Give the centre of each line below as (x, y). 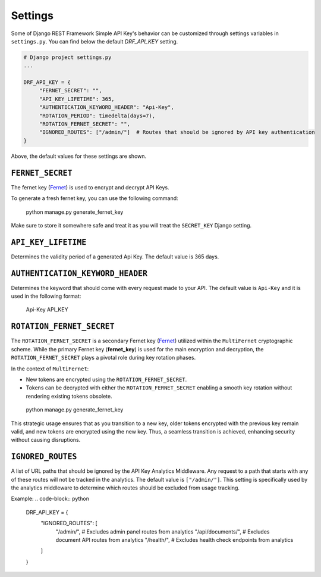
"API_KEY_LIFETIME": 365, (77, 99)
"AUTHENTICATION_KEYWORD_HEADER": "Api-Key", (107, 107)
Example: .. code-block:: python (50, 499)
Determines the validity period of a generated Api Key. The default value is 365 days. (115, 257)
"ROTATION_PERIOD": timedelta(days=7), (97, 116)
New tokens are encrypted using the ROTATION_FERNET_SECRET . (106, 379)
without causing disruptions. (46, 440)
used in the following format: (46, 296)
